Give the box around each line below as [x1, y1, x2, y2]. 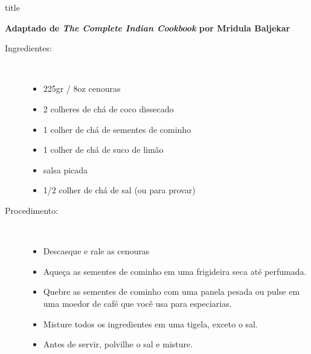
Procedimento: [5, 204, 59, 216]
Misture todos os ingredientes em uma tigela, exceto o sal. [43, 317, 258, 330]
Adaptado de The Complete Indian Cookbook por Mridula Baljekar [5, 21, 290, 34]
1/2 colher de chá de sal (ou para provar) [43, 184, 196, 196]
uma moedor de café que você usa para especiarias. [43, 297, 232, 309]
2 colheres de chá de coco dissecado [43, 102, 174, 115]
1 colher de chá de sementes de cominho [43, 123, 191, 135]
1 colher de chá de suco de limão [43, 143, 164, 156]
